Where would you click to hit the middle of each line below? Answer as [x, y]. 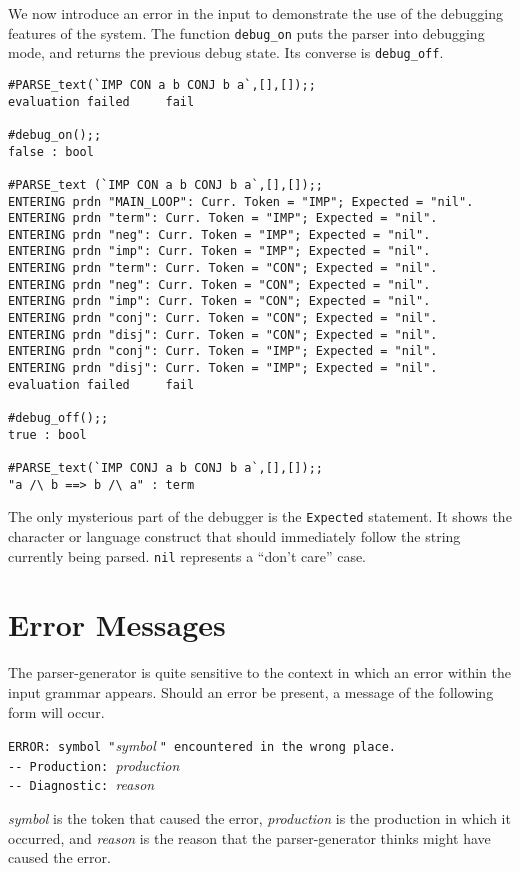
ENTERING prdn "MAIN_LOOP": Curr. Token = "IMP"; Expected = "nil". [241, 201]
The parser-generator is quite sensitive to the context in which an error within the [260, 672]
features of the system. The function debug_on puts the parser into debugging [246, 32]
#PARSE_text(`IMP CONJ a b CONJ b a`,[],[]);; [165, 468]
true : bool [47, 434]
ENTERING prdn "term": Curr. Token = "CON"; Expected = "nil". [223, 268]
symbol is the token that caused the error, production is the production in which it [259, 818]
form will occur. [56, 711]
